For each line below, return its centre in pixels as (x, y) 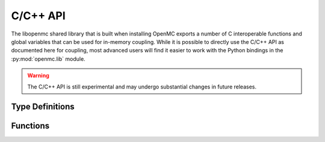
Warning (38, 76)
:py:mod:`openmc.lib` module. (48, 59)
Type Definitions (43, 107)
